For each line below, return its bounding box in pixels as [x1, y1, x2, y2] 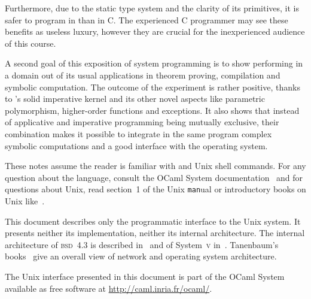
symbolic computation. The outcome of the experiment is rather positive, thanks [5, 80, 300, 93]
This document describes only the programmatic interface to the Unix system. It [5, 215, 301, 227]
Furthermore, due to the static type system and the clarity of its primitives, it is [5, 2, 300, 14]
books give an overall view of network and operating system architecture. [5, 250, 277, 262]
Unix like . [5, 194, 45, 207]
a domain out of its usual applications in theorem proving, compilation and [5, 68, 280, 81]
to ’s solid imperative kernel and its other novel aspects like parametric [5, 92, 265, 105]
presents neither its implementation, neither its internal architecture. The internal [5, 226, 305, 239]
